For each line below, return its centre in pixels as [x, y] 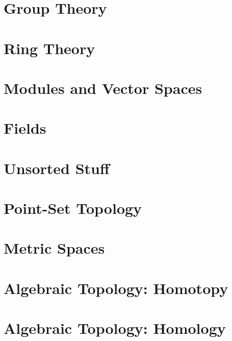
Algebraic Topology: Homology [115, 328]
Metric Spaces [54, 248]
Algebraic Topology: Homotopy [116, 288]
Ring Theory [49, 48]
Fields [25, 128]
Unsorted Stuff [57, 168]
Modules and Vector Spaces [103, 88]
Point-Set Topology [73, 208]
